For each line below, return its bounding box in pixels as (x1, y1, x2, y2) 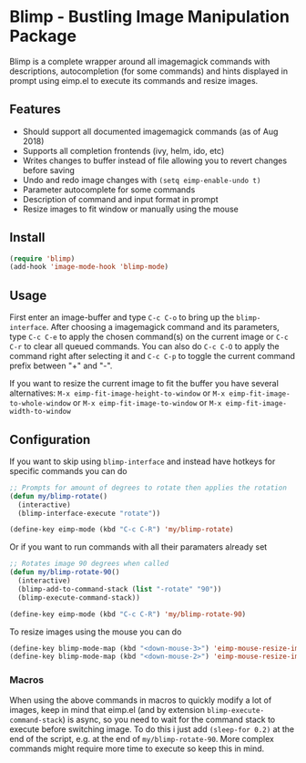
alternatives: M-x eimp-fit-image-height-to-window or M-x (9, 387, 226, 398)
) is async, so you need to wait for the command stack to (62, 714, 276, 725)
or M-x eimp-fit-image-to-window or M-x (72, 397, 222, 408)
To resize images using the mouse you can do (9, 626, 182, 637)
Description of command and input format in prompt (22, 193, 219, 204)
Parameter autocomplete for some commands (22, 184, 196, 195)
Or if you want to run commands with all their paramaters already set (9, 541, 268, 552)
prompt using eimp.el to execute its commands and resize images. (9, 75, 259, 86)
